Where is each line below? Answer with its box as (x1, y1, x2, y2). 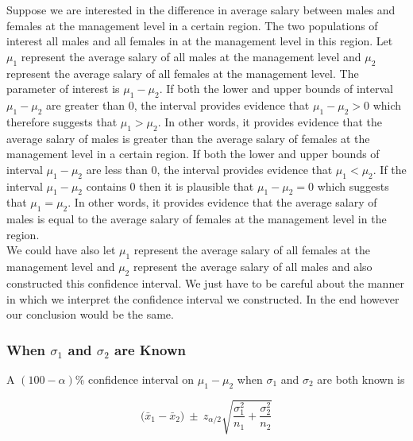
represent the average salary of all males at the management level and (21, 48, 361, 64)
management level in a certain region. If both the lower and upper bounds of (6, 145, 380, 162)
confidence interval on (88, 370, 195, 387)
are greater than (46, 96, 125, 113)
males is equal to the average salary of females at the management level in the (6, 211, 387, 227)
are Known (114, 339, 186, 359)
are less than (86, 161, 148, 177)
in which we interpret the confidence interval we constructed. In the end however (6, 290, 399, 307)
